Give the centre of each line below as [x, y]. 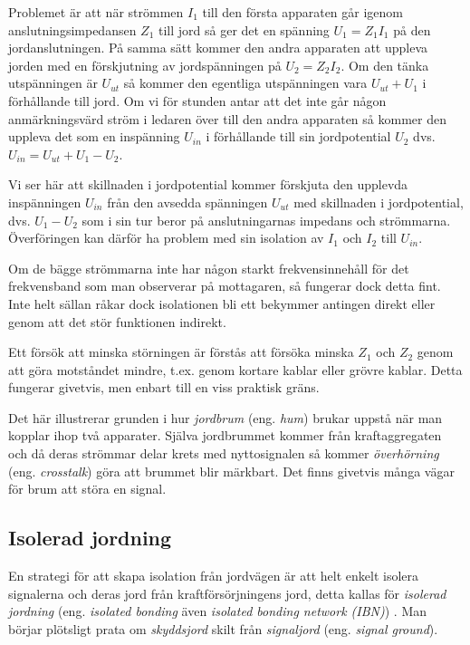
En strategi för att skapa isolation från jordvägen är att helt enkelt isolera [214, 576]
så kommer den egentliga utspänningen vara [245, 83]
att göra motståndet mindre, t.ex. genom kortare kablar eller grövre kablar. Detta [235, 369]
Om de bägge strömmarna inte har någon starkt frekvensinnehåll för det [209, 268]
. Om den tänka [385, 65]
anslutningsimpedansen [72, 29]
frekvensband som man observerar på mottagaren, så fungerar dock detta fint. [225, 286]
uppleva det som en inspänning [94, 136]
